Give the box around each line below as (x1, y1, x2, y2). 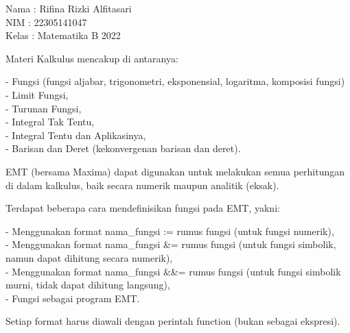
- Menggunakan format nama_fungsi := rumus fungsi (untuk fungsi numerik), (5, 223, 334, 238)
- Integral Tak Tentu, (5, 114, 95, 129)
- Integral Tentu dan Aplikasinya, (5, 127, 146, 142)
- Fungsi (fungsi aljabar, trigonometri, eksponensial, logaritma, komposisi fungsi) (5, 74, 345, 88)
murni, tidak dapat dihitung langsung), (5, 277, 170, 292)
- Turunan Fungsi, (5, 101, 82, 115)
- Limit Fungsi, (5, 87, 69, 101)
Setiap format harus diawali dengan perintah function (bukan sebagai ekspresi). (5, 314, 340, 328)
